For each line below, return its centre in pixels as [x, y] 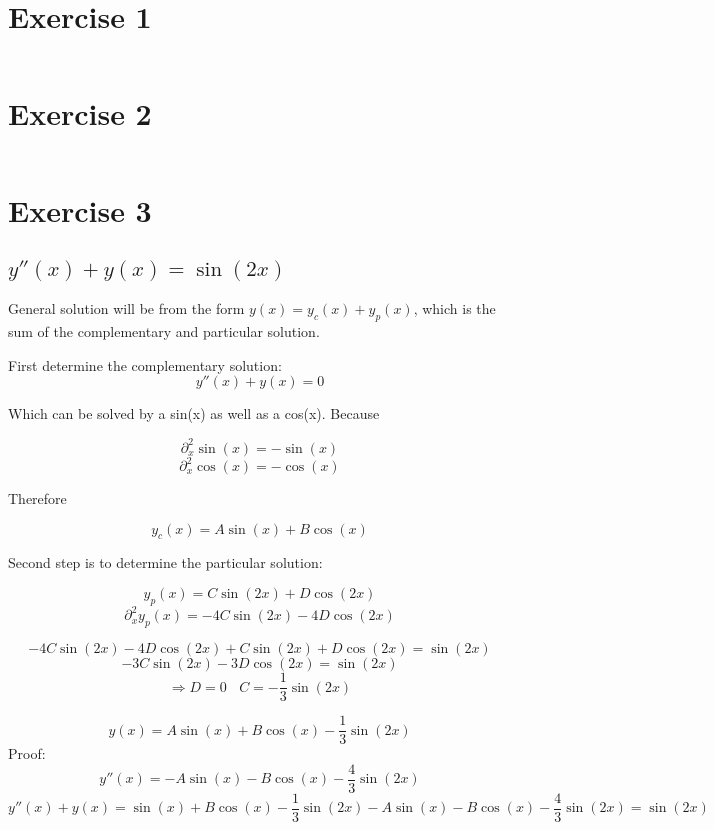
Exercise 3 [80, 210]
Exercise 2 [80, 113]
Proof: [27, 753]
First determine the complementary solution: [145, 364]
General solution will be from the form [126, 308]
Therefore [37, 498]
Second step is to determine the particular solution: [165, 562]
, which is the [454, 308]
